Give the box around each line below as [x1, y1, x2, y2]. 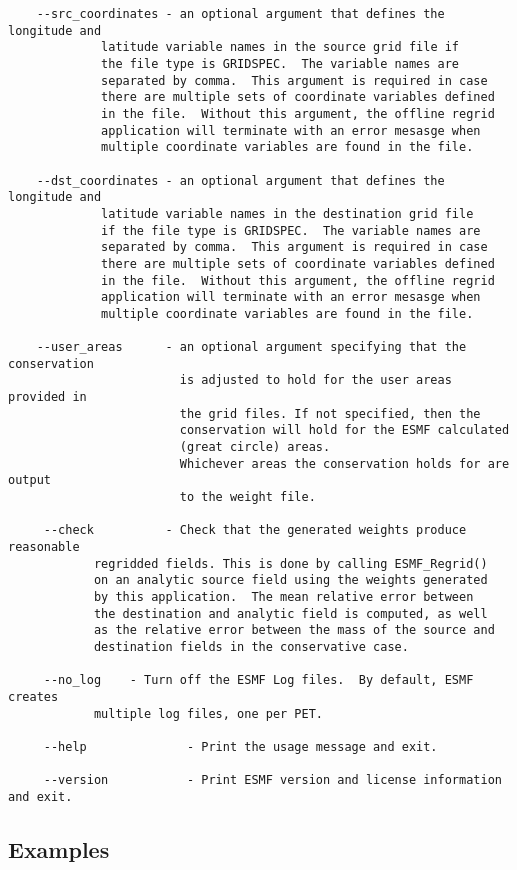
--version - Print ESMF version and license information [43, 773, 502, 788]
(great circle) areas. [179, 440, 331, 455]
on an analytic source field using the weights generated [93, 573, 488, 588]
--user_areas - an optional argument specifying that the [36, 340, 467, 355]
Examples [8, 833, 110, 864]
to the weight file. [179, 490, 316, 505]
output [8, 473, 51, 488]
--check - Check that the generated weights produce [43, 523, 467, 538]
